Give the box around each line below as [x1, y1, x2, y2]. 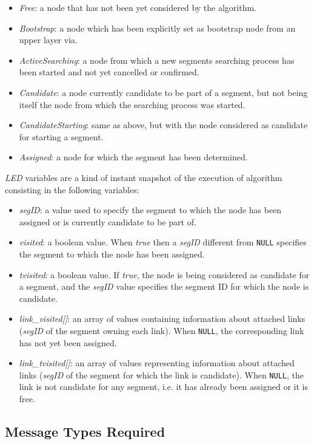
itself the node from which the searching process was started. [19, 98, 246, 111]
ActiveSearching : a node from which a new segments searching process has [19, 53, 295, 66]
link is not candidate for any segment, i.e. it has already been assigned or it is [19, 380, 308, 393]
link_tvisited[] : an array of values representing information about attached [19, 357, 295, 369]
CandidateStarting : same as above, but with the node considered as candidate [19, 118, 308, 131]
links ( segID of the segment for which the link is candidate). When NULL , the [19, 368, 304, 381]
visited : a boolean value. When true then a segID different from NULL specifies [19, 236, 307, 248]
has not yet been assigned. [19, 336, 117, 349]
